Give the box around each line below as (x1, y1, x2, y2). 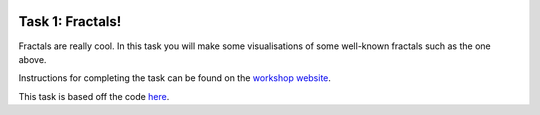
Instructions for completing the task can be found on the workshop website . (18, 72, 332, 84)
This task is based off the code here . (18, 90, 170, 102)
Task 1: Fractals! (18, 13, 122, 30)
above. (18, 53, 47, 65)
